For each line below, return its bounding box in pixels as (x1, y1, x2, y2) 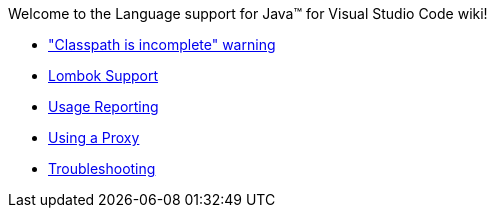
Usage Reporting (48, 98, 159, 115)
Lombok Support (48, 67, 159, 84)
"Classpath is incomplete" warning (48, 36, 276, 53)
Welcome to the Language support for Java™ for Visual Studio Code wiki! (8, 5, 488, 22)
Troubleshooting (48, 160, 156, 177)
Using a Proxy (48, 129, 140, 146)
